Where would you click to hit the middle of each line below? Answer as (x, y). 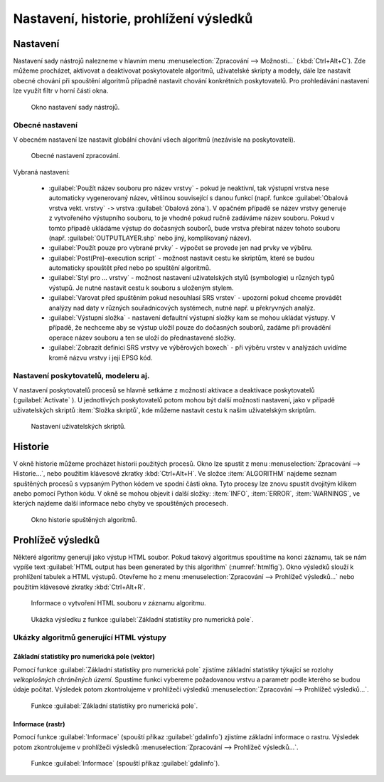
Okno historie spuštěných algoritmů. (84, 519)
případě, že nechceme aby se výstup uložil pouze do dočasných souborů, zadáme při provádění (190, 328)
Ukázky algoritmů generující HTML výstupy (90, 637)
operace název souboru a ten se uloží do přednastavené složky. (142, 338)
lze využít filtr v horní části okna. (61, 91)
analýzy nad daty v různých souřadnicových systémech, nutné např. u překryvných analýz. (182, 308)
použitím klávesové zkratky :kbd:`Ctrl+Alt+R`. (79, 587)
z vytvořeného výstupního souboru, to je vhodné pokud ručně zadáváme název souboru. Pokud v (192, 218)
